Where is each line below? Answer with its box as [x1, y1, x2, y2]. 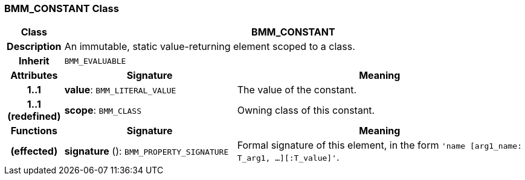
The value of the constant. [237, 84, 357, 96]
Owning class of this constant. [237, 104, 375, 117]
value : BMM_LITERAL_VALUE [64, 84, 176, 96]
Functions [10, 125, 57, 137]
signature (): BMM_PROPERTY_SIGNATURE [64, 145, 229, 158]
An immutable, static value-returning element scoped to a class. [64, 40, 355, 53]
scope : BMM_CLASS [64, 104, 142, 117]
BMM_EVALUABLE [64, 56, 126, 66]
